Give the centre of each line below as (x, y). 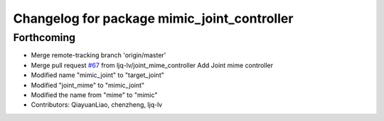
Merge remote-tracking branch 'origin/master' (98, 55)
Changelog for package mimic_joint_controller (153, 18)
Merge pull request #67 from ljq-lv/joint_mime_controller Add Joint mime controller (152, 65)
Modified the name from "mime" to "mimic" (94, 95)
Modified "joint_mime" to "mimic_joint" (88, 85)
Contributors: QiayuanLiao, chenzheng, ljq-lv (97, 105)
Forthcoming (44, 38)
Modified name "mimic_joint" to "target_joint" (98, 75)
